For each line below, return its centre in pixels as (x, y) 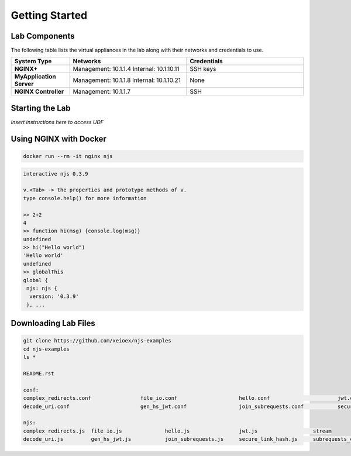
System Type (33, 61)
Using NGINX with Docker (58, 138)
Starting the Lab (41, 108)
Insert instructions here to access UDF (57, 122)
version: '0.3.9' (54, 296)
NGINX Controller (39, 92)
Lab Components (43, 36)
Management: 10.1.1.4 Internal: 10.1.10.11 (126, 69)
